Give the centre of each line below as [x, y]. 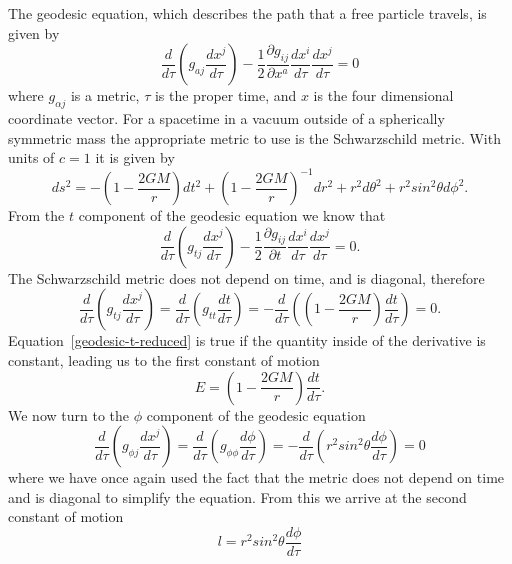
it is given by [135, 157]
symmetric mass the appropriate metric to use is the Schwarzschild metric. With [254, 137]
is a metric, [105, 95]
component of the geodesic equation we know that [232, 215]
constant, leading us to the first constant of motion [164, 360]
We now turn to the [68, 414]
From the [36, 215]
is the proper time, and [225, 95]
